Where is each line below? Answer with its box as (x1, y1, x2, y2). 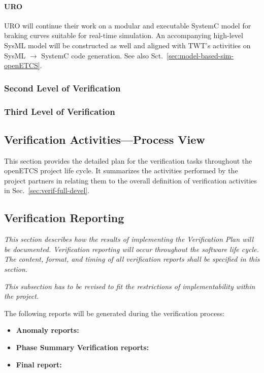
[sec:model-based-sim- (167, 50, 234, 60)
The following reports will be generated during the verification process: (4, 307, 225, 318)
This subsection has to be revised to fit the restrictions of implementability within (4, 281, 255, 291)
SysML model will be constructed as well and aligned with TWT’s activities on (4, 40, 251, 50)
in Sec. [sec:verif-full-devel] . (4, 185, 90, 196)
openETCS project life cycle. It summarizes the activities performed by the (4, 165, 238, 176)
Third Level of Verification (4, 105, 115, 117)
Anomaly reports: (16, 325, 79, 335)
